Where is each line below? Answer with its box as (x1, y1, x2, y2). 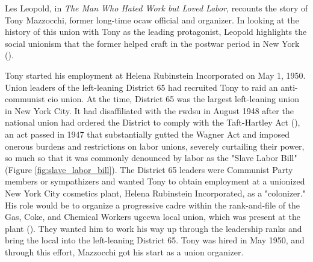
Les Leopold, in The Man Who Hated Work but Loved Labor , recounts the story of (5, 2, 308, 14)
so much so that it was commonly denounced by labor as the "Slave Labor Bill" (5, 151, 297, 164)
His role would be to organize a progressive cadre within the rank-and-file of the (5, 198, 300, 211)
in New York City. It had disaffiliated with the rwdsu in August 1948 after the (5, 104, 294, 117)
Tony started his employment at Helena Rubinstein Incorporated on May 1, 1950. (5, 69, 306, 81)
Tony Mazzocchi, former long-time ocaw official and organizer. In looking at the (5, 13, 299, 26)
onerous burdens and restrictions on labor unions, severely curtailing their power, (5, 139, 305, 152)
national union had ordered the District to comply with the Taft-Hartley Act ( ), (5, 116, 300, 129)
